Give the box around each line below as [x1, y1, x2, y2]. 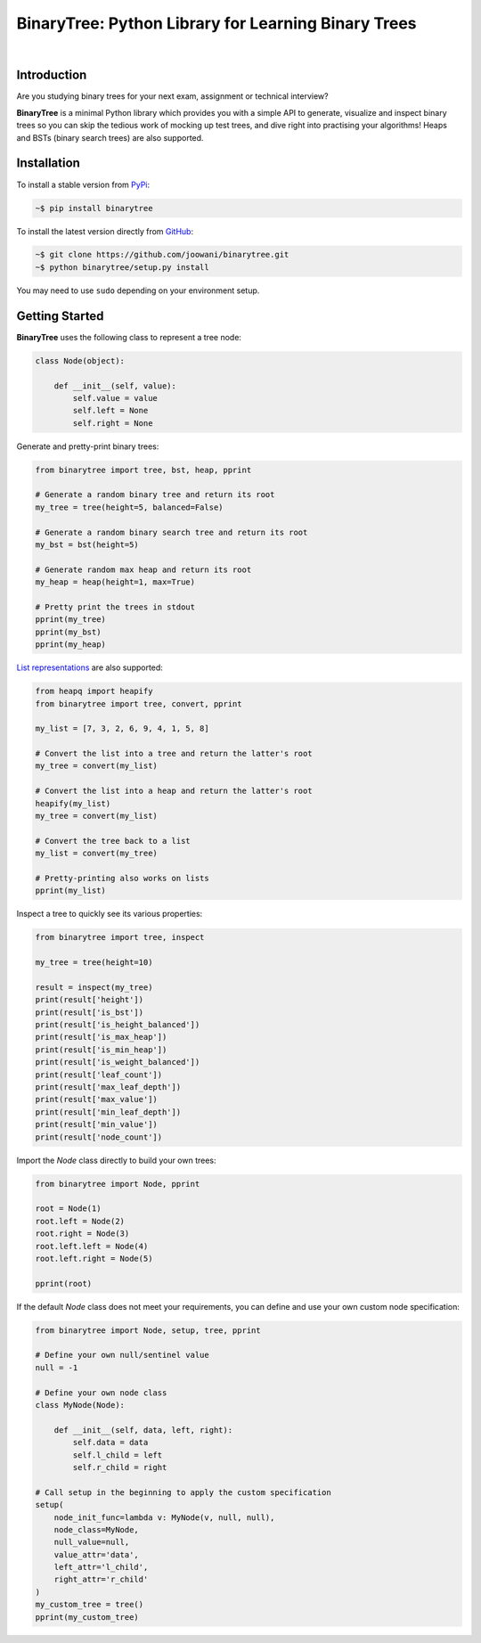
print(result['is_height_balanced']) [35, 1020, 200, 1030]
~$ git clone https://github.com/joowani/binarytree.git [35, 249, 289, 260]
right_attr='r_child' [53, 1574, 149, 1585]
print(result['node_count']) [35, 1132, 163, 1142]
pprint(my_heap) [35, 640, 107, 650]
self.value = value [72, 393, 158, 403]
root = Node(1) [35, 1204, 102, 1214]
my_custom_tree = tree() [35, 1599, 144, 1610]
